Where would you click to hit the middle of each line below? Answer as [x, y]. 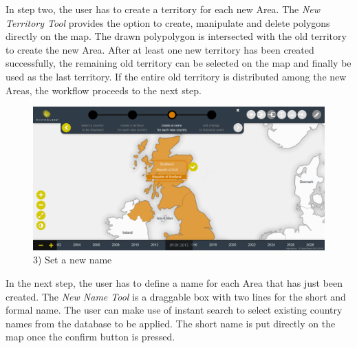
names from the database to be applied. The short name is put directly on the [171, 323]
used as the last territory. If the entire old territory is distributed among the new [176, 76]
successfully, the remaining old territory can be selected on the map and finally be [178, 63]
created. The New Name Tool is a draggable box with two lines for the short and [176, 296]
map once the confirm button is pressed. [90, 337]
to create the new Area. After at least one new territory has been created [160, 49]
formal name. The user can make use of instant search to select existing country [174, 310]
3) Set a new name [73, 260]
